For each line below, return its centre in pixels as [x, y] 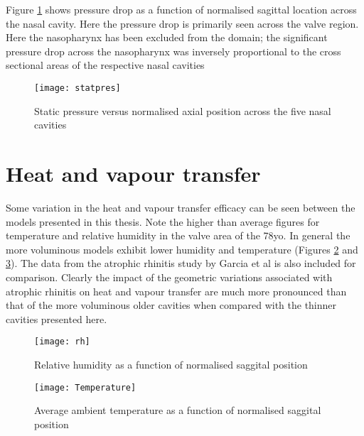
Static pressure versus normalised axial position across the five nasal [183, 110]
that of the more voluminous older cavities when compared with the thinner [171, 305]
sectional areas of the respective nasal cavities [105, 65]
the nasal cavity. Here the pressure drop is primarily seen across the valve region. [182, 23]
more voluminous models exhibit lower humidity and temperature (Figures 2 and [182, 249]
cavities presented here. [57, 318]
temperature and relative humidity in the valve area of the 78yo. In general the [178, 235]
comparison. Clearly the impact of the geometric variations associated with [169, 277]
